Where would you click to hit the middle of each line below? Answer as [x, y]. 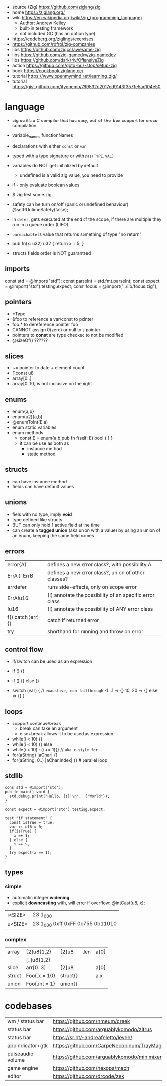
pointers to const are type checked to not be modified [68, 335]
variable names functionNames [42, 136]
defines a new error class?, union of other [96, 573]
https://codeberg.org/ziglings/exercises [53, 39]
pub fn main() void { [28, 792]
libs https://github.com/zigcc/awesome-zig [56, 50]
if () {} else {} [26, 681]
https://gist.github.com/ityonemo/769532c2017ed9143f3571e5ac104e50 [86, 86]
